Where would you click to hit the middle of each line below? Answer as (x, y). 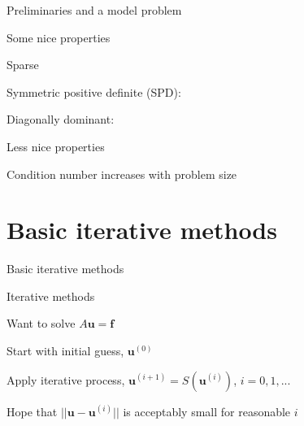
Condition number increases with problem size (122, 174)
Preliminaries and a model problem (94, 10)
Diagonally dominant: (61, 119)
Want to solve (41, 323)
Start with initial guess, (65, 351)
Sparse (23, 65)
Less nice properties (56, 146)
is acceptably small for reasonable (207, 411)
